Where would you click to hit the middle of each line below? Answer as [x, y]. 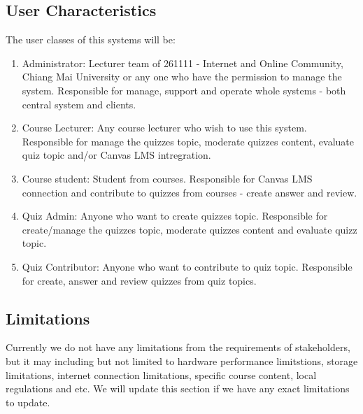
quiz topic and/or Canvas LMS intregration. [116, 155]
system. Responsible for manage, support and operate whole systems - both [184, 90]
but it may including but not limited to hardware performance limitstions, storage [182, 361]
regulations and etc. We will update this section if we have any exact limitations [178, 388]
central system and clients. [79, 104]
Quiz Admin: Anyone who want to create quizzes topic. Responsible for [175, 216]
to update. [28, 402]
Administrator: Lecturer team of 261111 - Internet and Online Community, [183, 63]
